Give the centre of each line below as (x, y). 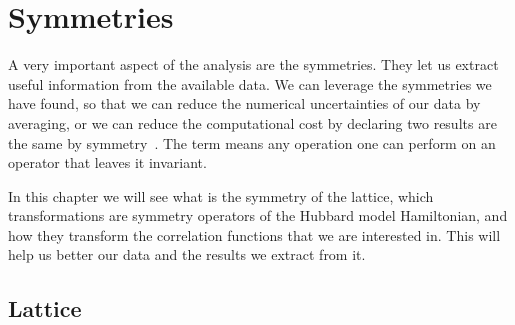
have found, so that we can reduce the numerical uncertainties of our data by (244, 103)
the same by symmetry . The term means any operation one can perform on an (252, 142)
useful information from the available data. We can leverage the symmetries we (250, 83)
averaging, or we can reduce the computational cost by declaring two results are (252, 122)
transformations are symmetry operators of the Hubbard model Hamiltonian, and (258, 215)
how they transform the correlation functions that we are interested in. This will (254, 234)
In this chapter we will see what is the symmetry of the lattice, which (221, 195)
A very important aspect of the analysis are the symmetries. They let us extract (253, 64)
